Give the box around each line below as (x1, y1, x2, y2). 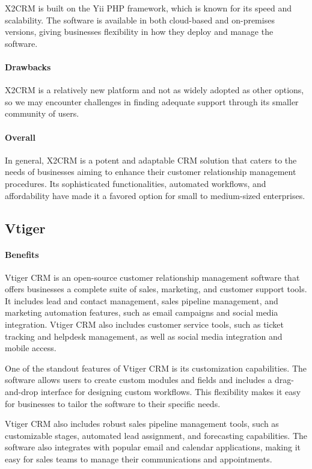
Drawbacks (5, 60, 51, 73)
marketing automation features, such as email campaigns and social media (5, 306, 278, 319)
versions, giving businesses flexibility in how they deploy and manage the (5, 25, 274, 38)
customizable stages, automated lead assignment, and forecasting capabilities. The (5, 429, 307, 441)
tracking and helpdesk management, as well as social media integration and (5, 330, 283, 342)
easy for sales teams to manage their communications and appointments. (5, 453, 272, 465)
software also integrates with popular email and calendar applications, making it (5, 441, 301, 453)
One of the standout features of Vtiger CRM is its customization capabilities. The (5, 361, 307, 374)
